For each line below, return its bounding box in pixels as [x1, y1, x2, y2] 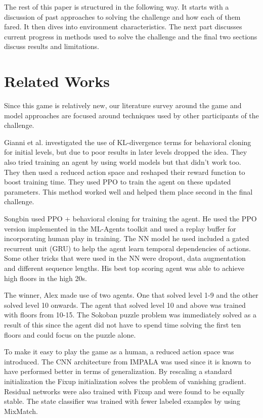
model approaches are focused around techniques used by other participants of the [4, 110, 259, 120]
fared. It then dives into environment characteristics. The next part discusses [4, 21, 242, 32]
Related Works [4, 71, 110, 91]
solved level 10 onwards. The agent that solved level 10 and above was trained [4, 299, 246, 310]
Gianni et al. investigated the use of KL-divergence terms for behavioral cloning [4, 136, 251, 147]
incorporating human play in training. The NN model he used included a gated [4, 233, 249, 244]
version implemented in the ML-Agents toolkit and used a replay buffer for [4, 223, 236, 234]
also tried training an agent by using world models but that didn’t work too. [4, 157, 241, 167]
